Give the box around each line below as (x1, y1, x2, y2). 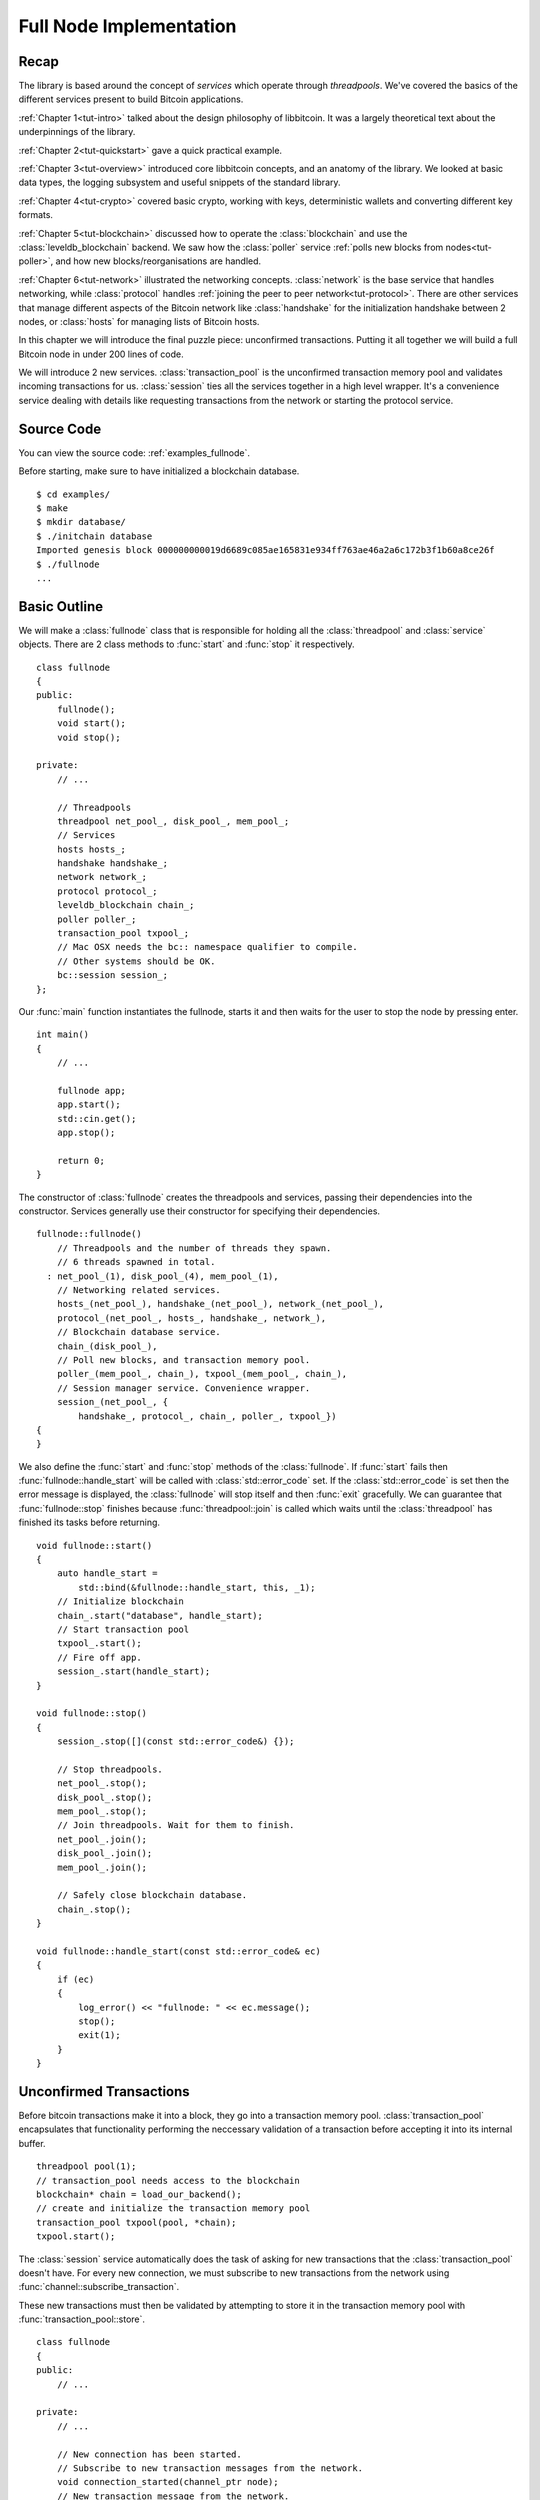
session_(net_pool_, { (56, 1396, 169, 1408)
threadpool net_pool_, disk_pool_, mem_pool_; (56, 815, 290, 827)
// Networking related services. (56, 1285, 222, 1295)
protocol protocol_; (56, 885, 158, 897)
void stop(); (56, 731, 121, 743)
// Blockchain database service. (56, 1326, 222, 1338)
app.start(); (56, 1099, 121, 1110)
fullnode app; (56, 1085, 127, 1096)
